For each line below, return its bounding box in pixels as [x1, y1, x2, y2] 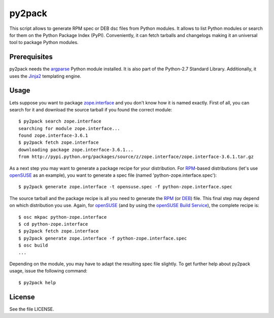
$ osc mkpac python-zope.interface [18, 214, 107, 220]
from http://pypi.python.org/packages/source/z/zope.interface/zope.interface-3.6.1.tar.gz [18, 154, 254, 160]
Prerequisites [9, 53, 53, 61]
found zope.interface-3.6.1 [18, 133, 88, 139]
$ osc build [18, 243, 48, 248]
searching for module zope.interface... [18, 126, 120, 131]
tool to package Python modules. [9, 39, 79, 46]
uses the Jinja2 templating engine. [9, 73, 81, 79]
